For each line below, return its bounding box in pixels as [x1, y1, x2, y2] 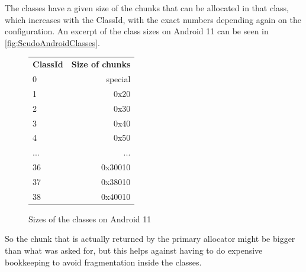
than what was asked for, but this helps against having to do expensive [5, 244, 263, 256]
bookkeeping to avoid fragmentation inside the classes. [5, 255, 202, 268]
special [106, 72, 131, 85]
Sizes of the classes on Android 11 [28, 212, 152, 225]
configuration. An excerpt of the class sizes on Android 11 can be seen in [5, 25, 269, 37]
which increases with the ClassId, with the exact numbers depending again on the [5, 13, 301, 25]
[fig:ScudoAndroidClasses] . [5, 36, 100, 48]
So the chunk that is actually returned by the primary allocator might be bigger [5, 232, 295, 245]
